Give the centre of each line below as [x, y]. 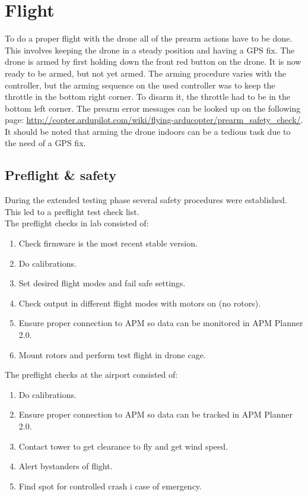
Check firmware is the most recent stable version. [108, 243]
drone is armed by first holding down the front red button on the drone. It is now [153, 61]
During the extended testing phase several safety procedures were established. [146, 200]
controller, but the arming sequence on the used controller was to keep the [140, 85]
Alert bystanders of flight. [66, 466]
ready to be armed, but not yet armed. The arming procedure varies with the [146, 73]
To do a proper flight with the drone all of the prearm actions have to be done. [149, 38]
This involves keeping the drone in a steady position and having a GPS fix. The [150, 50]
